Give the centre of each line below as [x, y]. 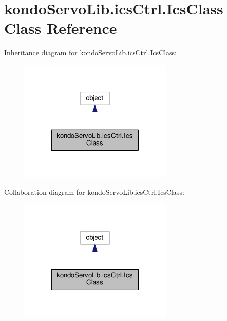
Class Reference [61, 28]
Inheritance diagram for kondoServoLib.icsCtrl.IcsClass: [90, 52]
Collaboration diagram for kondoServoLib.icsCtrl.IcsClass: [94, 191]
